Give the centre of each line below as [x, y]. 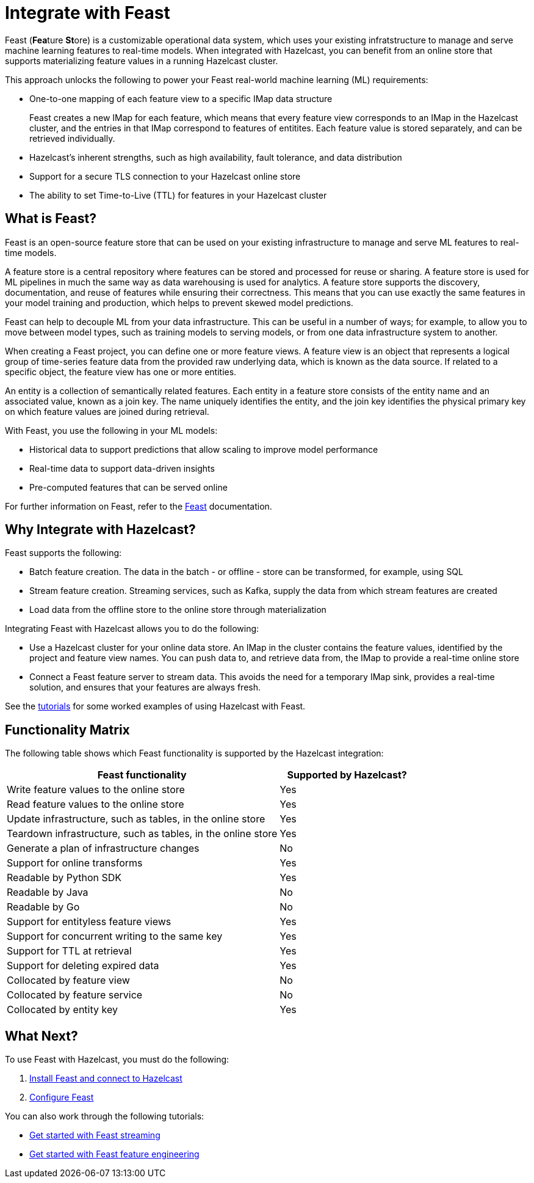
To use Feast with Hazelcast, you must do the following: [117, 1060]
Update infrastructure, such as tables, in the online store [136, 819]
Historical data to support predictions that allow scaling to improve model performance [204, 449]
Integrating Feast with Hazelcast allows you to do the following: [132, 629]
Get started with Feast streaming [95, 1135]
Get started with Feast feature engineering [114, 1154]
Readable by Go [43, 907]
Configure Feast [62, 1097]
